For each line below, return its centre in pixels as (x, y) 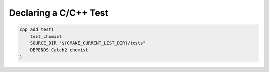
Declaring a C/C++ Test (59, 13)
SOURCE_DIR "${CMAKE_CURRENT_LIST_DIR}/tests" (88, 43)
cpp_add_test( (37, 29)
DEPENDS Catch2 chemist (59, 50)
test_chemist (46, 36)
